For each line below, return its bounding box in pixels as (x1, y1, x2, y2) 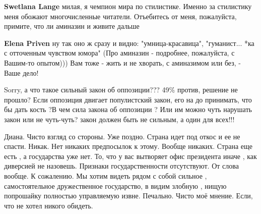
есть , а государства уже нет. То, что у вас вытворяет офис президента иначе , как (4, 150, 257, 161)
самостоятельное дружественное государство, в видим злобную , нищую (4, 180, 227, 191)
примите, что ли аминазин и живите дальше (4, 21, 140, 31)
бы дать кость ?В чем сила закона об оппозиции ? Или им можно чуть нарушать (4, 104, 252, 115)
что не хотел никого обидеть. (4, 200, 93, 210)
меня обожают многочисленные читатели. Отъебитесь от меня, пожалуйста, (4, 11, 237, 21)
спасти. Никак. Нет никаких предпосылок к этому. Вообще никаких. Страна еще (4, 141, 253, 151)
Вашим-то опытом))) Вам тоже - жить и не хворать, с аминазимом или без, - (4, 57, 241, 68)
